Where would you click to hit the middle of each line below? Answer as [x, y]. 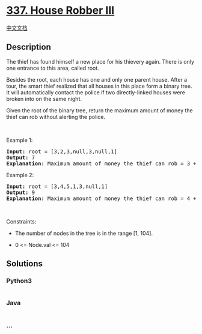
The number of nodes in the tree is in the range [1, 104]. [84, 233]
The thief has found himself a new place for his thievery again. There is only [100, 61]
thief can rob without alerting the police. [56, 117]
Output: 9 [20, 192]
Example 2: [20, 175]
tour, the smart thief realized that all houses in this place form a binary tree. [99, 86]
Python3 [19, 281]
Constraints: [21, 221]
